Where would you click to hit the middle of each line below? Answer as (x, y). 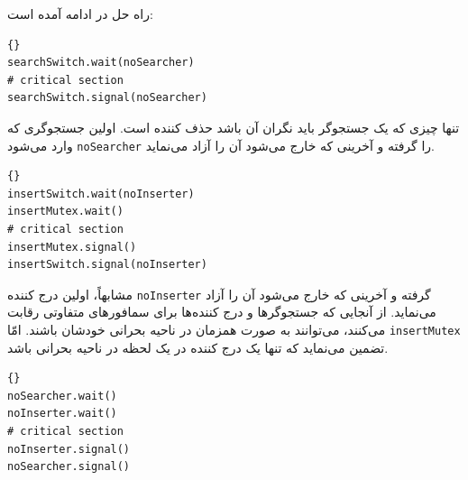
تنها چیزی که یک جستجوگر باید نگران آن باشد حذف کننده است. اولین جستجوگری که (234, 127)
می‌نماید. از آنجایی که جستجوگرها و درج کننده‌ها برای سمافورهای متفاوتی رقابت (222, 312)
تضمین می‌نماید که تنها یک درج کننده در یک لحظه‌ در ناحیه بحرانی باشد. (198, 347)
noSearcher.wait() (62, 396)
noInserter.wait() (62, 414)
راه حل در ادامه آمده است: (80, 14)
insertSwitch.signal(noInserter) (107, 265)
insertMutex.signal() (72, 247)
